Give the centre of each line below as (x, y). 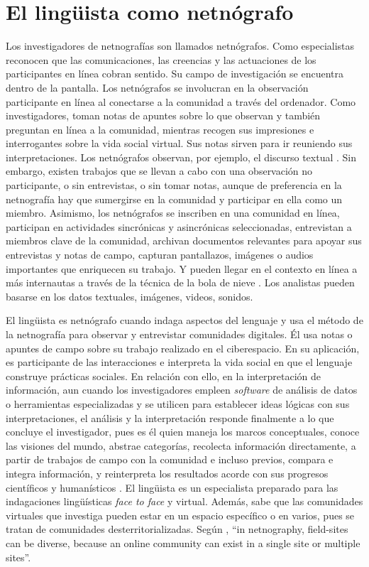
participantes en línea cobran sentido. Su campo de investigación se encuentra (175, 74)
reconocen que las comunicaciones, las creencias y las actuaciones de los (161, 59)
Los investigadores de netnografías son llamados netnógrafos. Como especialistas (180, 46)
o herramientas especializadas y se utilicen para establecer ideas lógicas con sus (178, 403)
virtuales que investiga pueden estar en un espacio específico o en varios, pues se (180, 515)
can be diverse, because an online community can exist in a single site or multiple (183, 542)
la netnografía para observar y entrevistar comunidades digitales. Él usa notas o (179, 334)
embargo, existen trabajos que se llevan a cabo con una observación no (159, 171)
